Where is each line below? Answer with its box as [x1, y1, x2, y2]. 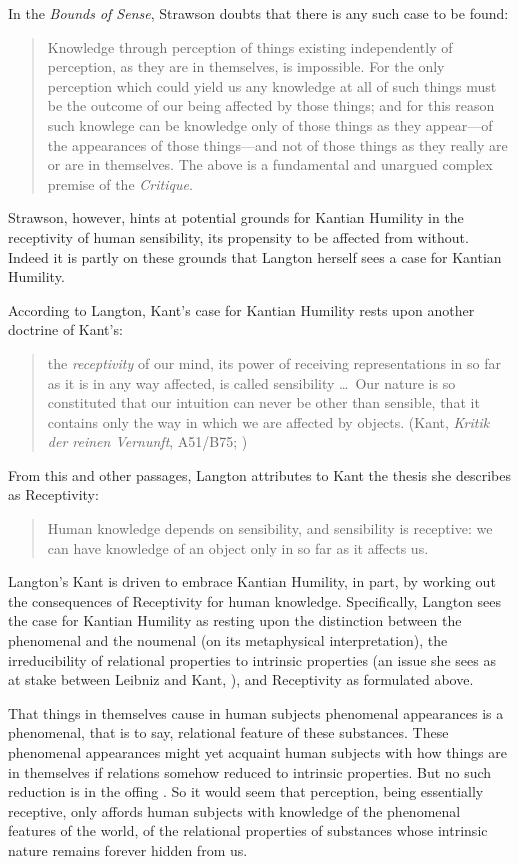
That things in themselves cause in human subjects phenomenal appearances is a [8, 702, 504, 723]
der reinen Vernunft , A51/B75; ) [47, 431, 248, 452]
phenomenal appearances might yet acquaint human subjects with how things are [8, 742, 507, 762]
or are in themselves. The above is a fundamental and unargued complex [47, 154, 493, 175]
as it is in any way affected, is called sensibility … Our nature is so [47, 372, 456, 393]
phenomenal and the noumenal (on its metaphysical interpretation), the [8, 630, 448, 651]
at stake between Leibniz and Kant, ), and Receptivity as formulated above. [8, 669, 474, 690]
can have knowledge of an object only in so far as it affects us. [47, 537, 429, 558]
